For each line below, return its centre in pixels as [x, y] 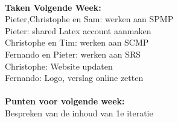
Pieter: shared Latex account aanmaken [78, 30]
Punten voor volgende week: [65, 101]
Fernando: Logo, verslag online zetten [74, 78]
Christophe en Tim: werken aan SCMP [77, 42]
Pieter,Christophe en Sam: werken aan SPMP [89, 19]
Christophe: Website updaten [59, 66]
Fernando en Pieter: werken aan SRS [73, 54]
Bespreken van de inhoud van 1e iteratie [79, 112]
